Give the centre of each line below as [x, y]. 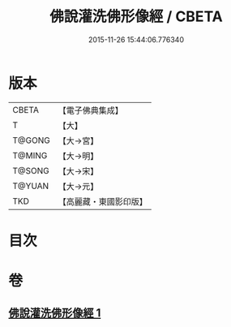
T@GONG [31, 140]
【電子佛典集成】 [90, 110]
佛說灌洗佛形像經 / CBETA [136, 17]
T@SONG [31, 170]
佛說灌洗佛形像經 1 [55, 313]
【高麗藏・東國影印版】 [103, 201]
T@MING [30, 155]
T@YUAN [31, 186]
